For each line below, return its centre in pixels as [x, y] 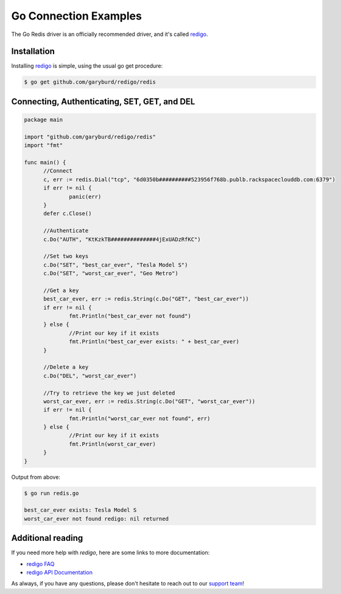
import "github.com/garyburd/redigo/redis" [90, 137]
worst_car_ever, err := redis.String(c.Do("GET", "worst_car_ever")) [149, 401]
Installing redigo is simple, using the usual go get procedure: [87, 66]
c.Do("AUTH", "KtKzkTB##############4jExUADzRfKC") [122, 239]
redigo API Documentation [59, 573]
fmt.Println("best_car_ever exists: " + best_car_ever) [154, 342]
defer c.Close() [68, 214]
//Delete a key [66, 367]
